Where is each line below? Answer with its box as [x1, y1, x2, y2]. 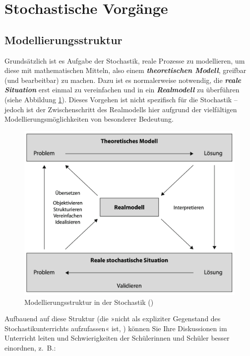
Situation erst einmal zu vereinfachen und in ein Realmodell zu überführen [4, 84, 240, 95]
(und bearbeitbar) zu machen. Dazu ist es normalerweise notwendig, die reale [4, 74, 242, 85]
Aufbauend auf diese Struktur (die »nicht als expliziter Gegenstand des [4, 313, 221, 324]
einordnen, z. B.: [4, 343, 56, 353]
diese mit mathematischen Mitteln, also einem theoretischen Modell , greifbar [4, 65, 247, 75]
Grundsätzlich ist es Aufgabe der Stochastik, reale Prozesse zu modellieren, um [4, 55, 245, 66]
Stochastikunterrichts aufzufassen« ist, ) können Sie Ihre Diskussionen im [4, 323, 227, 333]
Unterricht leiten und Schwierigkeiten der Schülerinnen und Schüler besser [4, 333, 230, 343]
